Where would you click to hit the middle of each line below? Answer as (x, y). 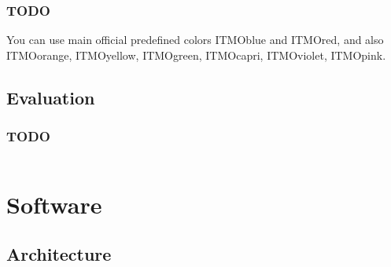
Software (54, 204)
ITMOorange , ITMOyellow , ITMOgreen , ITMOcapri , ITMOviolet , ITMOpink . (196, 55)
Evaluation (51, 97)
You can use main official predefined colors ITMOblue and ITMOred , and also (195, 40)
